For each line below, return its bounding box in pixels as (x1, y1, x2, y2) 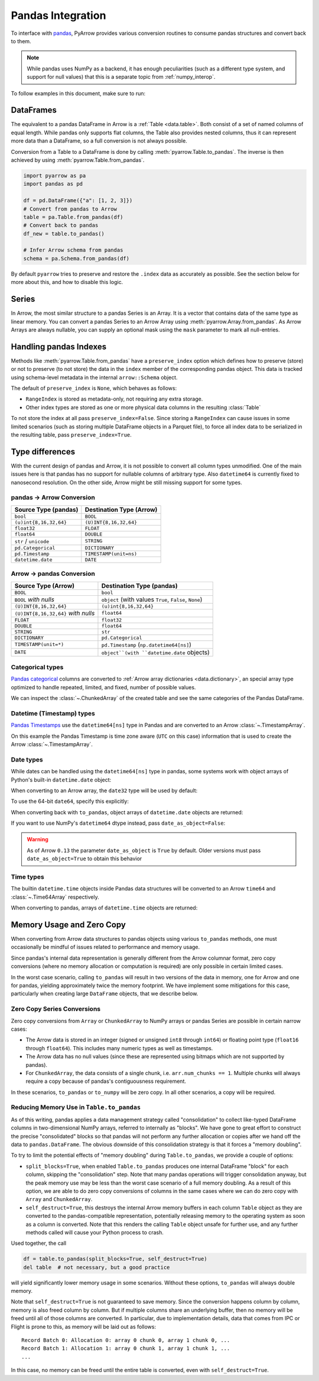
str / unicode (14, 537, 50, 545)
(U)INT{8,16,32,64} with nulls (14, 609, 95, 617)
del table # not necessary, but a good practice (23, 1264, 170, 1270)
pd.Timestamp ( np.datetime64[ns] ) (101, 640, 192, 648)
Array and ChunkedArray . (25, 1196, 93, 1203)
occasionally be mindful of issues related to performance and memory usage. (11, 944, 200, 951)
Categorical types (11, 663, 64, 671)
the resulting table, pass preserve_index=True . (11, 431, 132, 438)
